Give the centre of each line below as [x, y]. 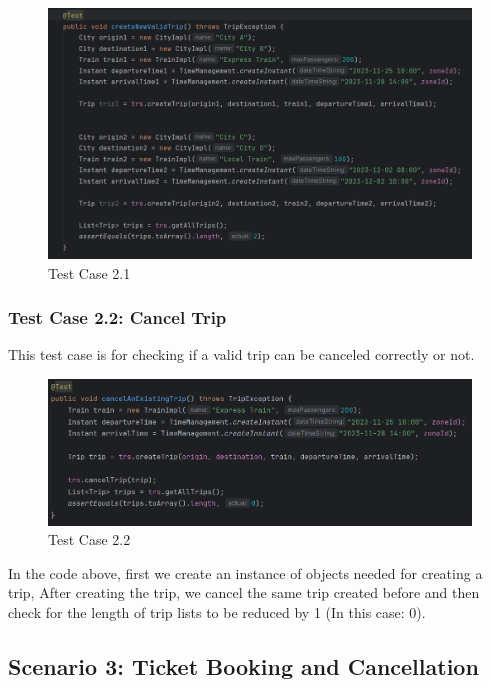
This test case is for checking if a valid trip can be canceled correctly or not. [241, 354]
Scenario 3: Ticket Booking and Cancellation [243, 665]
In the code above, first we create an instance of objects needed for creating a [245, 572]
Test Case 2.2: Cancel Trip [117, 317]
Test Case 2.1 [89, 272]
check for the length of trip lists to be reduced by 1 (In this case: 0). [217, 611]
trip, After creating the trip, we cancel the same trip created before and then [244, 592]
